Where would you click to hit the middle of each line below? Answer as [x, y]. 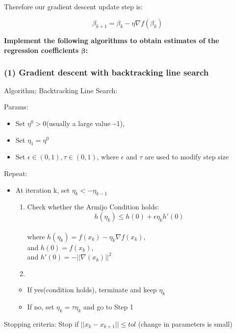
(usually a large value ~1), [85, 123]
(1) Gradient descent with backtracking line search [106, 72]
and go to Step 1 [108, 307]
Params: [16, 107]
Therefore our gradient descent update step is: [73, 6]
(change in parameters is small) [185, 323]
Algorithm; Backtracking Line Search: [61, 90]
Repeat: [16, 173]
